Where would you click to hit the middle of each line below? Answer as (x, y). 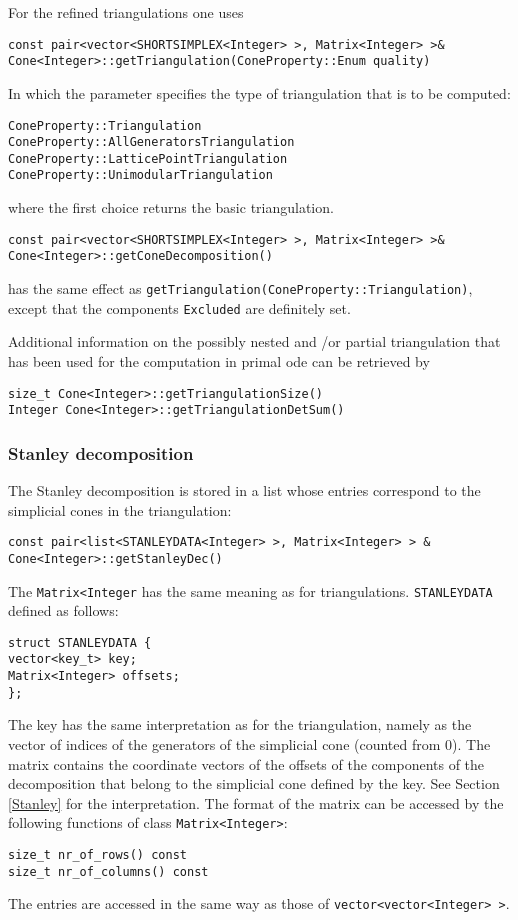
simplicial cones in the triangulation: (120, 509)
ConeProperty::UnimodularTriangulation (140, 175)
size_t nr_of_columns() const (108, 871)
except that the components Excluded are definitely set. (179, 307)
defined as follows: (63, 610)
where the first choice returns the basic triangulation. (171, 207)
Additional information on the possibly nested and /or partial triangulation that (254, 341)
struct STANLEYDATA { (80, 642)
